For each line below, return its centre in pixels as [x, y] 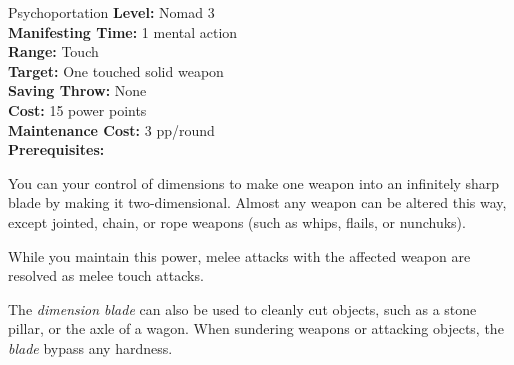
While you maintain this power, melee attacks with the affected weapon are [239, 255]
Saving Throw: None [77, 90]
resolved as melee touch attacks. [106, 275]
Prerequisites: [56, 149]
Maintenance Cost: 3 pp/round [111, 129]
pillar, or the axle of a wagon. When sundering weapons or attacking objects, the [256, 328]
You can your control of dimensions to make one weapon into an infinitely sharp [254, 182]
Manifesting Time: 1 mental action [123, 31]
